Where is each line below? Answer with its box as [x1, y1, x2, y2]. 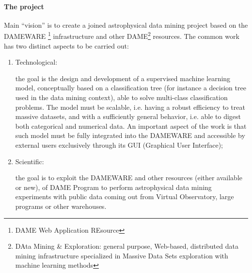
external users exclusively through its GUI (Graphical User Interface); [15, 139, 223, 150]
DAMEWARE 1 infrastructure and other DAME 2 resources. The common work [4, 30, 239, 41]
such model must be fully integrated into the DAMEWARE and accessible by [15, 130, 245, 140]
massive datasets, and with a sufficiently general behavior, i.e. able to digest [15, 111, 241, 121]
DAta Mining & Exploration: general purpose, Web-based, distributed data [15, 241, 238, 251]
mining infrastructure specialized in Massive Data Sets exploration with [15, 250, 228, 260]
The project [4, 1, 44, 11]
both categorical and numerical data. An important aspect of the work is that [15, 120, 247, 131]
